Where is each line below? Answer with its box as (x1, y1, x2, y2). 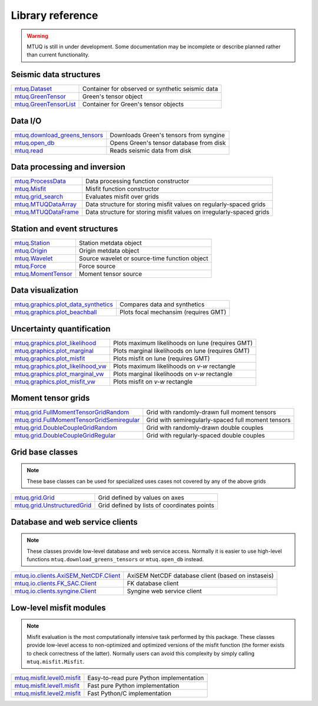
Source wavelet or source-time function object (78, 254, 208, 262)
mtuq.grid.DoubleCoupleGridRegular (14, 432, 116, 440)
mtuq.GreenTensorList (14, 100, 76, 108)
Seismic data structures (11, 69, 101, 79)
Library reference (11, 9, 98, 22)
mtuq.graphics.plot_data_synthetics (14, 300, 113, 309)
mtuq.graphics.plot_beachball (14, 308, 97, 316)
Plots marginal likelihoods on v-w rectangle (112, 370, 233, 378)
